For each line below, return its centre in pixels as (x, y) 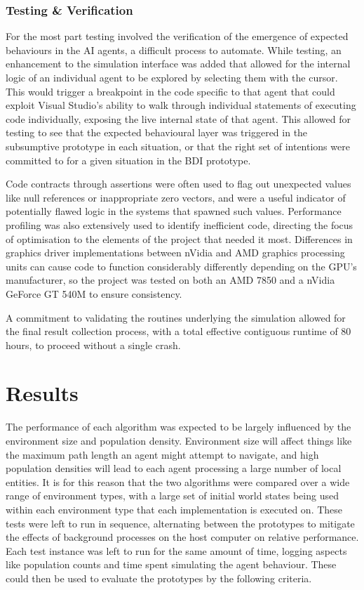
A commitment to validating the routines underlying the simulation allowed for (176, 317)
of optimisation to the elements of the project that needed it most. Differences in (179, 238)
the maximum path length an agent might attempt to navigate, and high (162, 454)
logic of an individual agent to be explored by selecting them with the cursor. (172, 77)
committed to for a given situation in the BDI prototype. (128, 160)
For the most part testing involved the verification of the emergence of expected (177, 36)
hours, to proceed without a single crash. (93, 345)
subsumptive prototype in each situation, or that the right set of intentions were (178, 146)
